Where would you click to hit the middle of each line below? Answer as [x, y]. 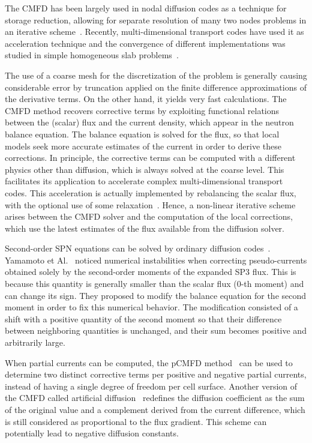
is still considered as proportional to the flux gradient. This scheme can [136, 421]
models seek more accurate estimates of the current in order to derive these [143, 146]
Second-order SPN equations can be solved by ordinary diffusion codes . [138, 248]
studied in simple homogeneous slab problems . [92, 55]
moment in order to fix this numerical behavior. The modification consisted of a [151, 307]
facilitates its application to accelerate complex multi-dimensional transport [144, 181]
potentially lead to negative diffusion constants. [92, 433]
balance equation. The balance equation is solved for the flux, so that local [142, 134]
